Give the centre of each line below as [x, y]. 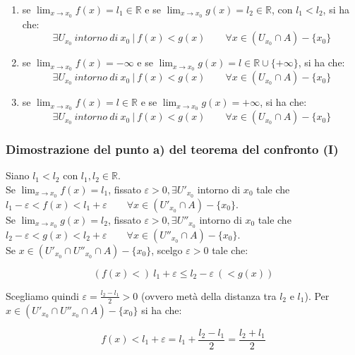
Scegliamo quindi [42, 295]
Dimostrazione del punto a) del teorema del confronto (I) [172, 149]
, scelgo [167, 249]
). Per [317, 295]
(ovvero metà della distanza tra [209, 295]
